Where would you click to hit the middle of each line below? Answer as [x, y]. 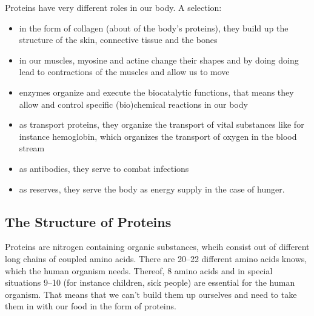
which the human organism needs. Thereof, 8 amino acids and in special [139, 270]
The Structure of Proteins [88, 221]
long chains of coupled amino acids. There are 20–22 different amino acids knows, [156, 258]
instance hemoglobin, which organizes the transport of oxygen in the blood [158, 136]
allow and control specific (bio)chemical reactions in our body [133, 104]
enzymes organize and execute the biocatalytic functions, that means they [156, 92]
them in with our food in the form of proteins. [91, 306]
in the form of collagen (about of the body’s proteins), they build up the [154, 28]
